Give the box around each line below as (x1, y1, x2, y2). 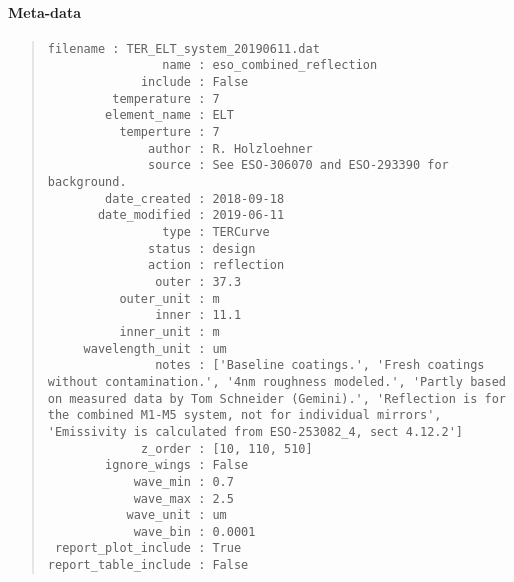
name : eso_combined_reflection (162, 58, 378, 73)
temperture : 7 (119, 125, 220, 140)
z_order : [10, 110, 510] (140, 441, 313, 456)
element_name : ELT (105, 108, 234, 123)
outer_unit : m (119, 291, 220, 306)
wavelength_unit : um (83, 341, 227, 356)
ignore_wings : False (105, 458, 249, 473)
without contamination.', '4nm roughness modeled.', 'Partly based (47, 374, 506, 389)
